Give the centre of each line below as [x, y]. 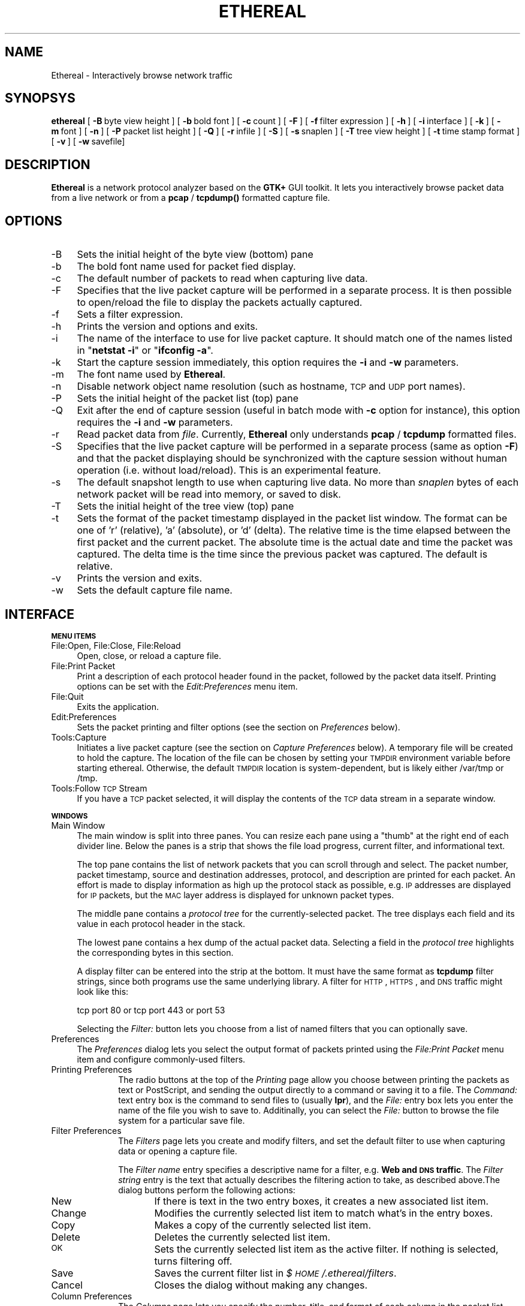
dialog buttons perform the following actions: [207, 1190]
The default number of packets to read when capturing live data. [222, 279]
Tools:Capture [79, 737]
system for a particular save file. [182, 1120]
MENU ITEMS [74, 636]
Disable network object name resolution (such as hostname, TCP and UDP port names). [271, 386]
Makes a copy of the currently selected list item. [262, 1225]
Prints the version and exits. [139, 578]
